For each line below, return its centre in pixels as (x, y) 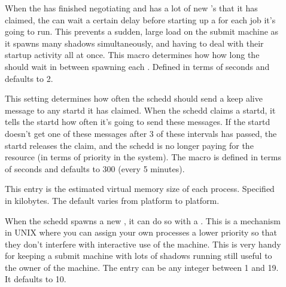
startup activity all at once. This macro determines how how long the (132, 55)
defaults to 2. (29, 78)
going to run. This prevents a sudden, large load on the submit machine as (142, 31)
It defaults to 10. (36, 279)
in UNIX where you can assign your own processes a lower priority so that (141, 232)
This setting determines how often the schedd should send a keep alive (134, 98)
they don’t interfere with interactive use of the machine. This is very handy (143, 244)
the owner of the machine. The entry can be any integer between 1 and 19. (142, 267)
